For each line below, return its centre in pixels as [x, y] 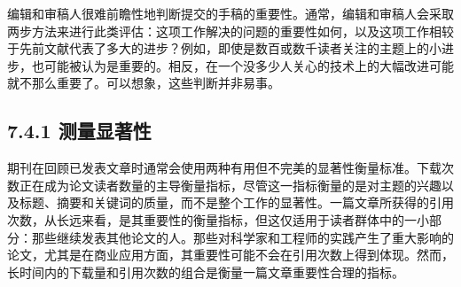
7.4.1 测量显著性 [79, 131]
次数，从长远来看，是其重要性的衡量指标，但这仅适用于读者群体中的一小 [218, 219]
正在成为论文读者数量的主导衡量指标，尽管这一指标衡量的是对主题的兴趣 [230, 185]
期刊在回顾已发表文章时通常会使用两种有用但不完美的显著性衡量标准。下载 [224, 168]
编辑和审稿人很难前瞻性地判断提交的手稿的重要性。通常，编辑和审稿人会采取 [230, 13]
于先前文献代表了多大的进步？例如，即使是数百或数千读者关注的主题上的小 [224, 48]
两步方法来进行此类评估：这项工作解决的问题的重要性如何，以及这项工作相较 [230, 31]
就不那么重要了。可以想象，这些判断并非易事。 [144, 83]
